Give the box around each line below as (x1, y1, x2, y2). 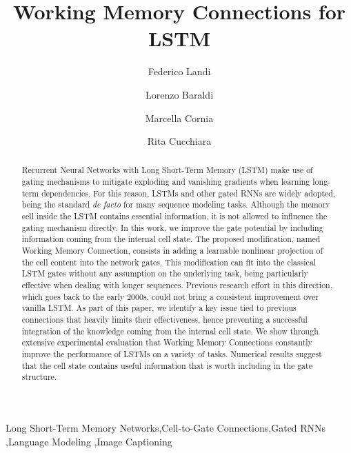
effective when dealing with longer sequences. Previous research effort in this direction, (21, 279, 332, 291)
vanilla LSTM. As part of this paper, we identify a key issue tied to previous (21, 302, 297, 314)
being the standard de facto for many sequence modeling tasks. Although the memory (21, 199, 330, 210)
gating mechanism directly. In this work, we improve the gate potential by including (21, 221, 323, 233)
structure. (21, 371, 57, 383)
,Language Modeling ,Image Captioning (6, 434, 172, 448)
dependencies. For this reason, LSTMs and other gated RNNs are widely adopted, (41, 187, 336, 199)
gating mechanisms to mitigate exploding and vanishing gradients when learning (21, 176, 310, 188)
